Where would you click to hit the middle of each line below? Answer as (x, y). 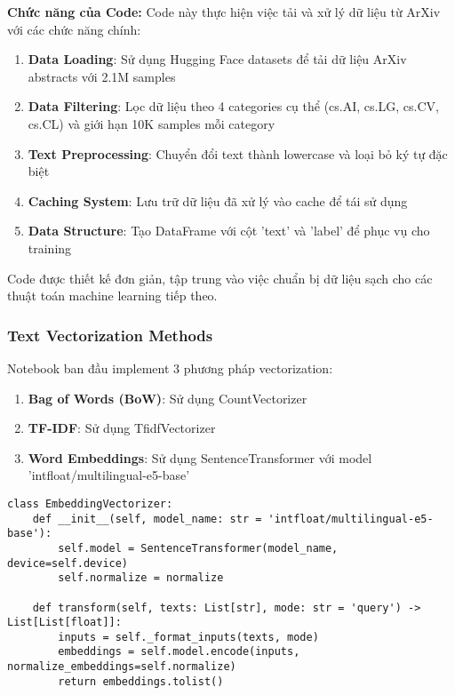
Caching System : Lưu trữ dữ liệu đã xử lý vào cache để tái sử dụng (218, 200)
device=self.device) (68, 563)
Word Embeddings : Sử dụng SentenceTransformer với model (200, 457)
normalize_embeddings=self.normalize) (122, 667)
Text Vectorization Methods (110, 335)
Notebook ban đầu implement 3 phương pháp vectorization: (170, 367)
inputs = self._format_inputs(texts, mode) (188, 637)
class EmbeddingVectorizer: (90, 503)
